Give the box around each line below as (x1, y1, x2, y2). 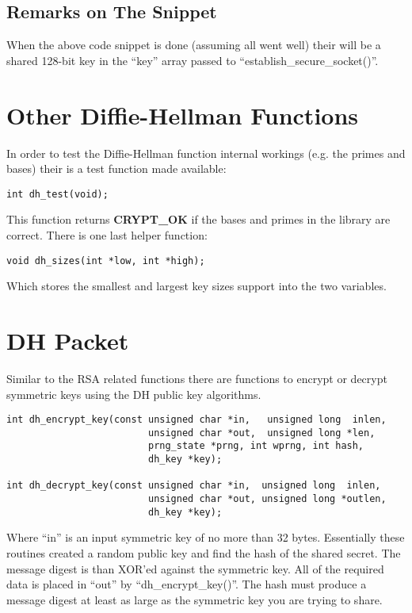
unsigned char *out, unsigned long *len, (147, 427, 376, 439)
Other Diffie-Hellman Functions (6, 98, 359, 131)
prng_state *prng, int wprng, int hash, (147, 440, 364, 452)
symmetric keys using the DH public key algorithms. (6, 385, 261, 402)
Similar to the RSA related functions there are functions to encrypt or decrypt (6, 370, 387, 386)
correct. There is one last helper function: (6, 226, 208, 243)
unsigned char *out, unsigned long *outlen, (147, 493, 387, 505)
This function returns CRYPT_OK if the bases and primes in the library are (6, 211, 391, 228)
